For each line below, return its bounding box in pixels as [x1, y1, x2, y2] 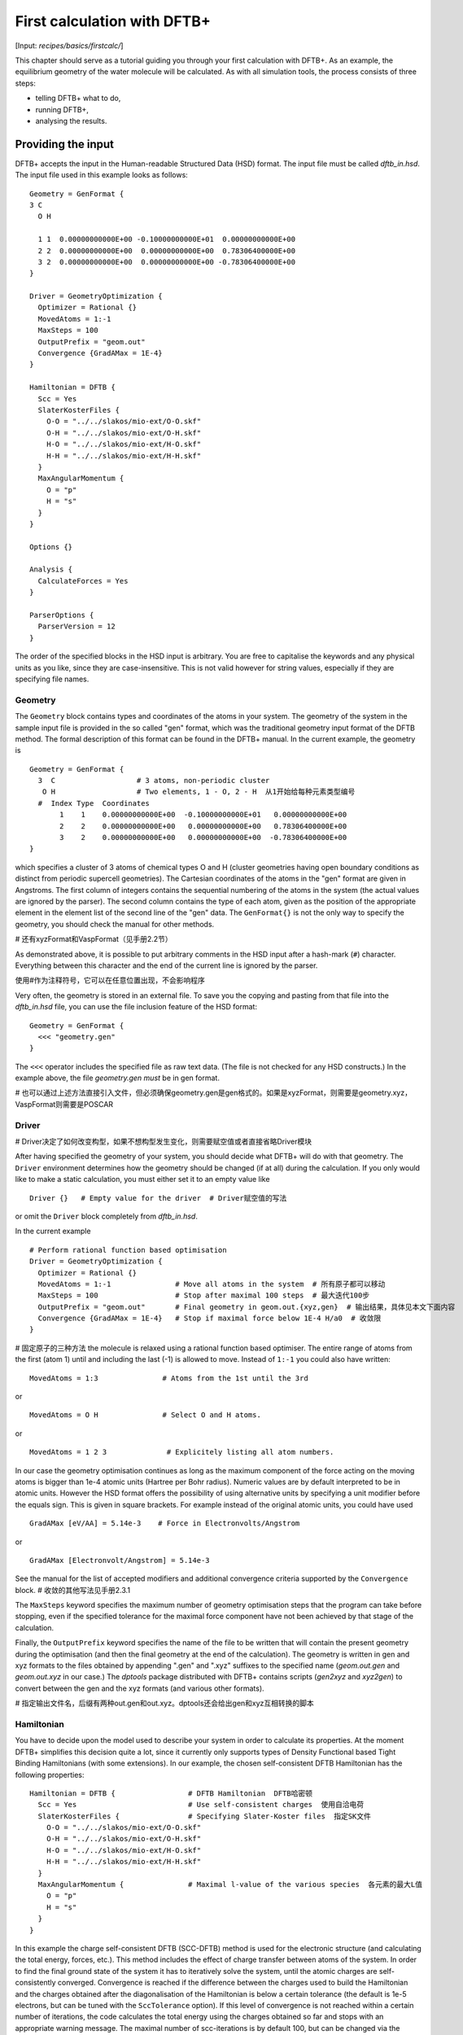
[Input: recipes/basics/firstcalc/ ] [15, 41, 124, 50]
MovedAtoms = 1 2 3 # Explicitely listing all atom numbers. [29, 1447, 334, 1457]
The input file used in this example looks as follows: [15, 170, 189, 180]
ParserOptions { [29, 610, 94, 620]
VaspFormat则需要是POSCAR [15, 1099, 114, 1109]
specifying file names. [15, 674, 90, 684]
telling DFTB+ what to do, [35, 94, 121, 103]
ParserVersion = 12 [37, 622, 116, 631]
